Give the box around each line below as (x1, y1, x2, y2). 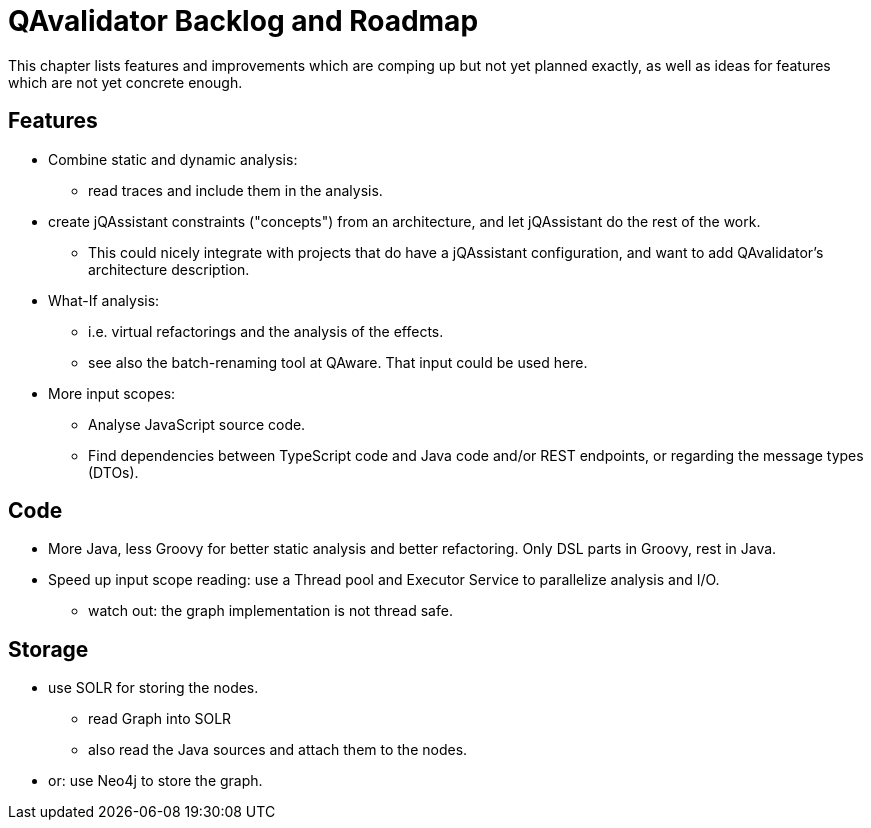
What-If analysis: (48, 291, 160, 309)
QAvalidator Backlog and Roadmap (8, 4, 479, 38)
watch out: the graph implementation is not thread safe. (88, 602, 453, 620)
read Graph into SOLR (88, 710, 232, 728)
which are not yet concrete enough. (8, 73, 243, 91)
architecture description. (88, 260, 250, 278)
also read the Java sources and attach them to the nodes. (88, 741, 468, 759)
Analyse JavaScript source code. (88, 415, 306, 433)
